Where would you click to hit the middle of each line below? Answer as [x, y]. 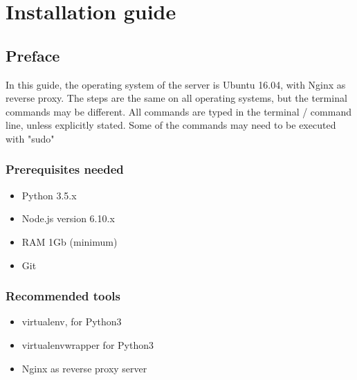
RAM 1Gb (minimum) [70, 241]
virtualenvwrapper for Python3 [88, 344]
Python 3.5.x [49, 195]
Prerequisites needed [65, 169]
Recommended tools [63, 296]
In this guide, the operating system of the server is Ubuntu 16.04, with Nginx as [176, 84]
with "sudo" [30, 138]
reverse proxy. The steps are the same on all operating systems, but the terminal [176, 98]
